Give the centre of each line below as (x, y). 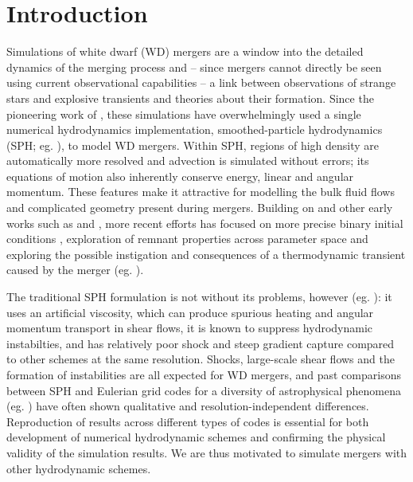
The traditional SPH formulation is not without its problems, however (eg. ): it (199, 297)
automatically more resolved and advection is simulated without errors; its (188, 161)
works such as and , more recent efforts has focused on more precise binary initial (205, 223)
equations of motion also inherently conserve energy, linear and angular (180, 176)
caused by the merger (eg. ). (75, 270)
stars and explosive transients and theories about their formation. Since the (190, 98)
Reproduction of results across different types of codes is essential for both (188, 421)
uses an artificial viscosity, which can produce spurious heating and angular (190, 312)
